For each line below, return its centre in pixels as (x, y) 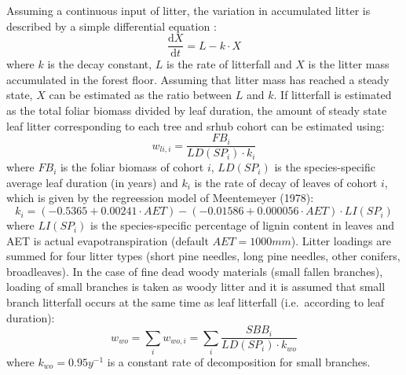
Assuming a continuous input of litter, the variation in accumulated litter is (188, 10)
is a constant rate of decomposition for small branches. (239, 362)
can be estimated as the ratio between (141, 95)
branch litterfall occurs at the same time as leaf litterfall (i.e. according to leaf (196, 302)
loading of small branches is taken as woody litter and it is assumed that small (196, 287)
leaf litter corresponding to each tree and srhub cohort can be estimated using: (196, 125)
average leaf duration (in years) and (92, 182)
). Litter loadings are (341, 240)
